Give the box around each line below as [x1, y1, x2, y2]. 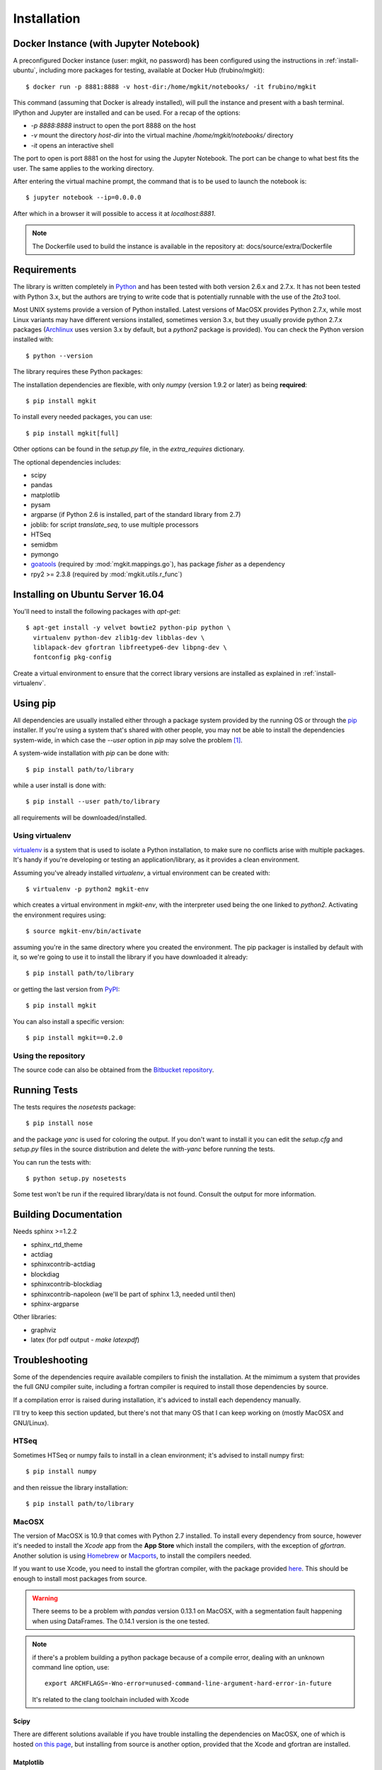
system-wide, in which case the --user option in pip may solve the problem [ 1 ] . [13, 736, 243, 744]
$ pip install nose [25, 1119, 93, 1127]
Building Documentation [13, 1209, 123, 1221]
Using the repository [13, 1051, 86, 1061]
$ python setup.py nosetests [25, 1174, 127, 1182]
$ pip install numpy [25, 1468, 97, 1475]
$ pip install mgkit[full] [25, 429, 120, 437]
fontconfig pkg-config [33, 653, 112, 661]
